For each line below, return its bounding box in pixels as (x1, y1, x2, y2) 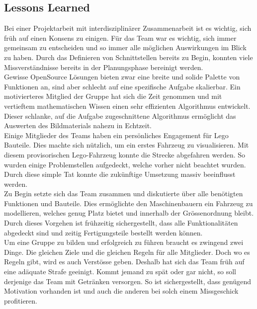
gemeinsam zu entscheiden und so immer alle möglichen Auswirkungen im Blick (4, 42, 247, 53)
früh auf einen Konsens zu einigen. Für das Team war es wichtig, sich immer (4, 32, 237, 43)
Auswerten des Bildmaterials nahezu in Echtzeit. (4, 120, 152, 131)
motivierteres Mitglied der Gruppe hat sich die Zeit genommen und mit (4, 91, 222, 101)
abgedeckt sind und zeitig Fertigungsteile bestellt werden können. (4, 227, 203, 237)
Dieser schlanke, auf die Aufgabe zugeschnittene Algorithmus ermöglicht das (4, 110, 236, 121)
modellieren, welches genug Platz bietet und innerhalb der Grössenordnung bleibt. (4, 208, 254, 218)
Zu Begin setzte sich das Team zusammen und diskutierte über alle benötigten (4, 188, 243, 199)
